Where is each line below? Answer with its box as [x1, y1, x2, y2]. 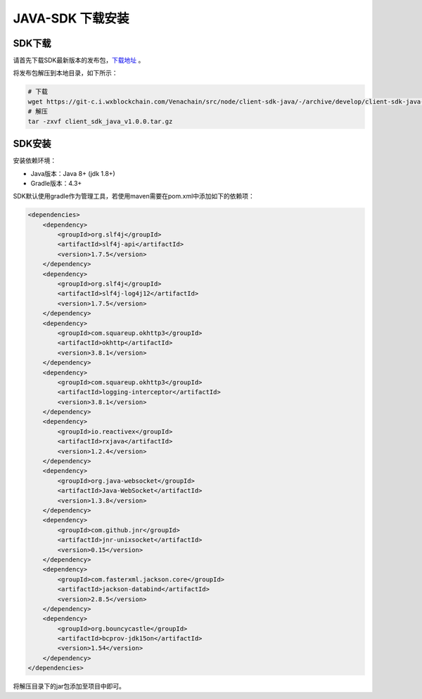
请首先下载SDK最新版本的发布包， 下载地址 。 [13, 56, 145, 65]
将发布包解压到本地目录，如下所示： [13, 69, 118, 77]
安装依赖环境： [13, 156, 56, 165]
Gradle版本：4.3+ [30, 179, 82, 187]
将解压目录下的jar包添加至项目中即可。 [13, 682, 126, 691]
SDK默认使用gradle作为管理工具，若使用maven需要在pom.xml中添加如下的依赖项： [13, 192, 255, 201]
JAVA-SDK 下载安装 [13, 11, 129, 26]
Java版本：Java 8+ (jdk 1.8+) [30, 169, 115, 177]
